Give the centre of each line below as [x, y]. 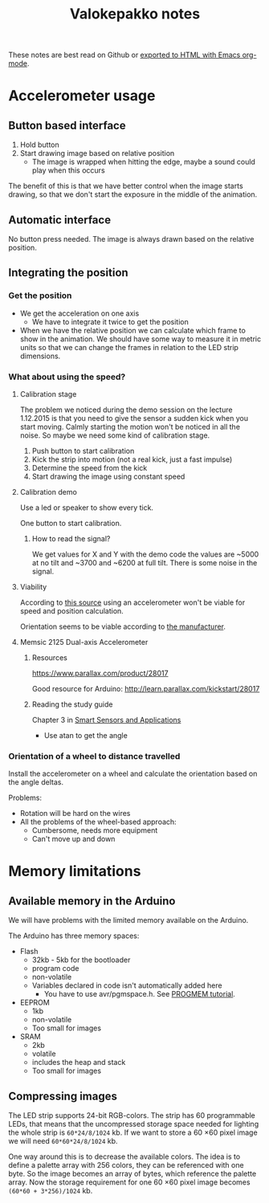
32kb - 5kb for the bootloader [81, 960]
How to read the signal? [71, 538]
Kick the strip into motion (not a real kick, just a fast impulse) [132, 459]
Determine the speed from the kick [90, 467]
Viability [33, 586]
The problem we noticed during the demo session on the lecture [126, 410]
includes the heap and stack [79, 1062]
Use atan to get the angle [86, 735]
